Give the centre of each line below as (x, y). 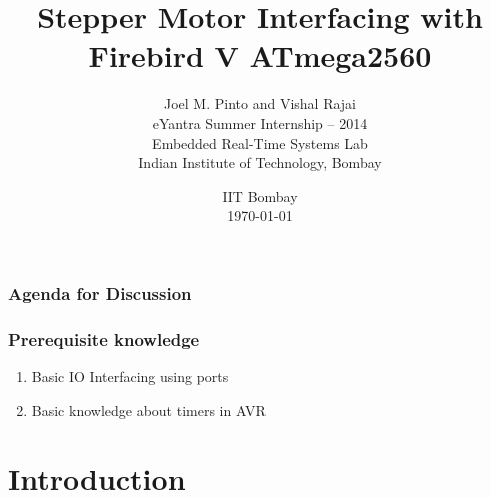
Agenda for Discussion (100, 292)
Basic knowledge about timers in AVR (148, 409)
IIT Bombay (260, 195)
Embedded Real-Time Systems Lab (260, 142)
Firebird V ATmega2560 (260, 55)
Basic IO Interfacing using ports (130, 376)
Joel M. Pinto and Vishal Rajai (260, 103)
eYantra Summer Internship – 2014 (260, 122)
